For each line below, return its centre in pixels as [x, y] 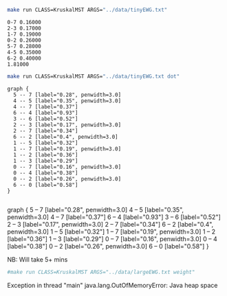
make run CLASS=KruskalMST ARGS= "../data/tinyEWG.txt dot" [94, 76]
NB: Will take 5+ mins [37, 259]
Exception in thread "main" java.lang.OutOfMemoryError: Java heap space [112, 285]
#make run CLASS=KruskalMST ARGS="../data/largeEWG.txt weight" [101, 272]
